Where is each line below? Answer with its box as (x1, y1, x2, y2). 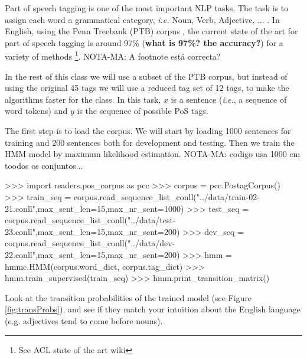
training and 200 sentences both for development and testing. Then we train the (5, 136, 295, 148)
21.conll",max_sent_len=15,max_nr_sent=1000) (5, 202, 184, 214)
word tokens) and (5, 105, 68, 117)
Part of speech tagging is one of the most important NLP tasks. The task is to (5, 2, 289, 14)
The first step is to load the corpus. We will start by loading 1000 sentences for (5, 125, 291, 136)
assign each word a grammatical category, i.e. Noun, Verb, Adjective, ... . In (5, 13, 280, 25)
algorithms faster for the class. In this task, (5, 93, 161, 105)
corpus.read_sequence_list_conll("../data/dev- (5, 237, 175, 249)
